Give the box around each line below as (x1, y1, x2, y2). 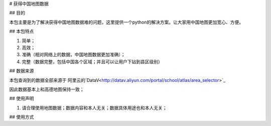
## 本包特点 (9, 28, 34, 35)
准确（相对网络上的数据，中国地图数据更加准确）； (22, 52, 125, 58)
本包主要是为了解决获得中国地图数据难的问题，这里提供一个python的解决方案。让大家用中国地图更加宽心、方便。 (9, 19, 243, 25)
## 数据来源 (9, 68, 34, 74)
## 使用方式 (9, 114, 34, 120)
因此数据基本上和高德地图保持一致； (9, 86, 84, 92)
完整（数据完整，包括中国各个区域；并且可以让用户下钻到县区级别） (22, 58, 163, 65)
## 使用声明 (9, 95, 34, 101)
